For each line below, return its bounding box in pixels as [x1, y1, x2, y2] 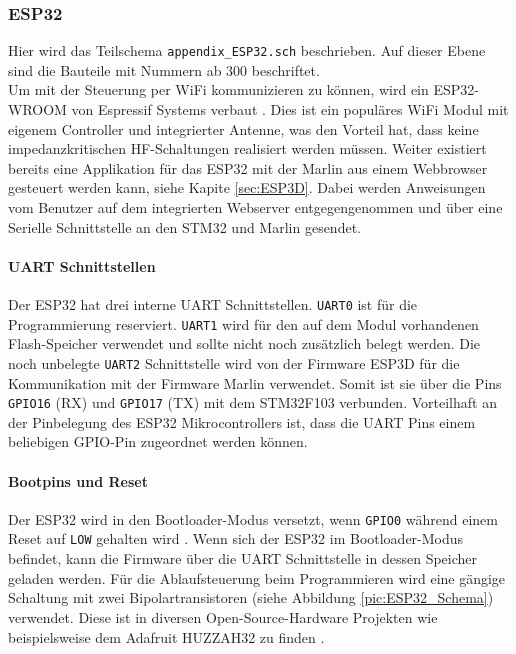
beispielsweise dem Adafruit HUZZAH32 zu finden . [8, 626, 325, 647]
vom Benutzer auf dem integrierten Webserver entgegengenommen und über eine [8, 197, 503, 218]
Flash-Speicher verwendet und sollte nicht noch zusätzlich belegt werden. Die [8, 333, 481, 354]
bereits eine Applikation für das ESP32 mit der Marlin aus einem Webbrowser [8, 157, 488, 178]
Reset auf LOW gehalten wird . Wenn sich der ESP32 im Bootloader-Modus [8, 528, 464, 549]
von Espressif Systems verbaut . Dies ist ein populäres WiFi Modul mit [71, 99, 509, 120]
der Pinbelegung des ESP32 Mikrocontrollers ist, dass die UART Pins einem [8, 411, 476, 432]
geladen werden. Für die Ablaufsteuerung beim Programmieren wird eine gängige [8, 567, 506, 588]
